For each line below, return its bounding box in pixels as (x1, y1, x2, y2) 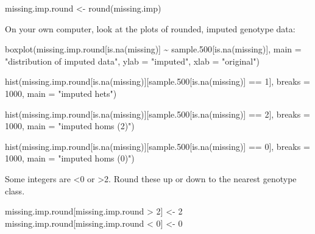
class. (5, 184, 25, 197)
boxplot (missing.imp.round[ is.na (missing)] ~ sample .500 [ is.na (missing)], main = (5, 43, 302, 55)
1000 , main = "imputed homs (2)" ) (5, 119, 135, 132)
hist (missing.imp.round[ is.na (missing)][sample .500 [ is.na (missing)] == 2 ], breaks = (5, 107, 310, 120)
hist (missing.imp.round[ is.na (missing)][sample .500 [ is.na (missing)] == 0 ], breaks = (5, 140, 310, 152)
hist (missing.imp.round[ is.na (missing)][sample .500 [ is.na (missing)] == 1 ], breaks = (5, 75, 310, 88)
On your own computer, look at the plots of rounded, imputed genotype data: (5, 22, 296, 35)
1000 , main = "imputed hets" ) (5, 87, 117, 99)
